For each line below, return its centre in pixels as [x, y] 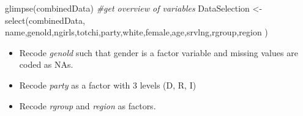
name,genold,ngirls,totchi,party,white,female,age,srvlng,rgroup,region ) [137, 32]
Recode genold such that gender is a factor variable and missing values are [159, 52]
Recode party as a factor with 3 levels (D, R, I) [108, 85]
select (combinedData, [45, 20]
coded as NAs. [46, 64]
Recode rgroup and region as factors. [88, 105]
